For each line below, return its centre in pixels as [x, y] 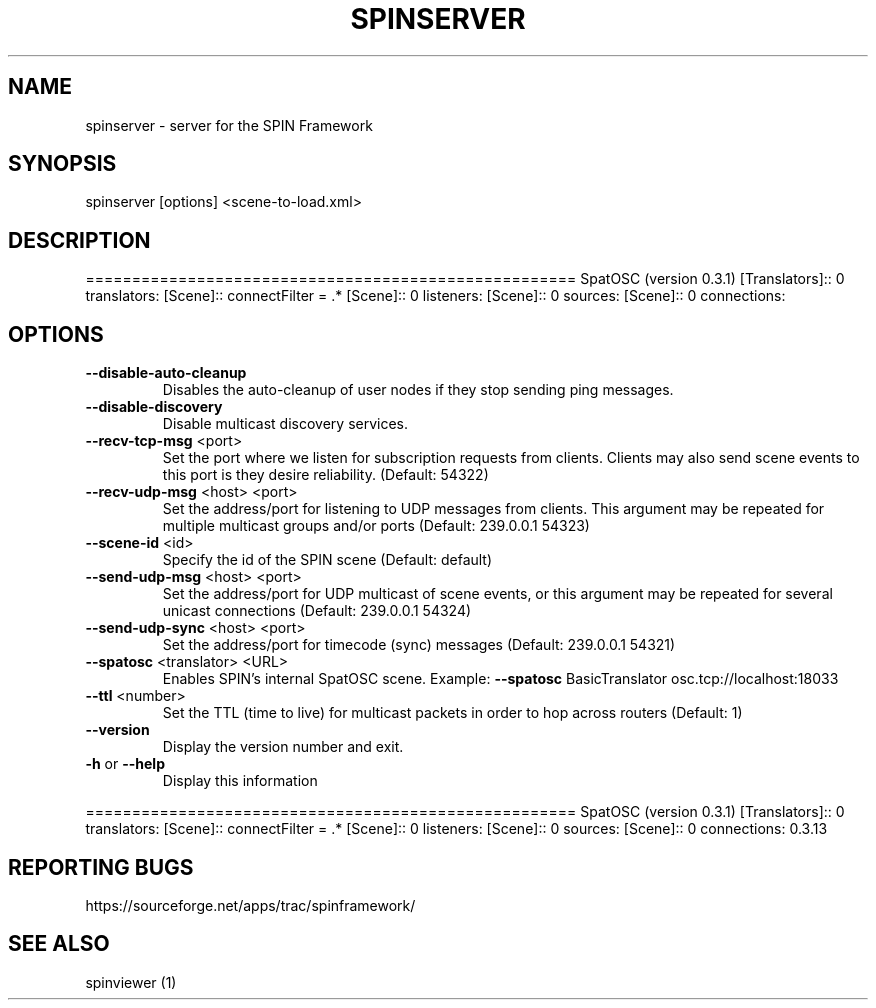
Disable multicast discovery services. [285, 424]
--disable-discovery [154, 407]
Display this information [240, 781]
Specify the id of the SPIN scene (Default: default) [327, 560]
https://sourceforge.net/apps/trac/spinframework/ [250, 905]
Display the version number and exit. [283, 747]
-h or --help [125, 764]
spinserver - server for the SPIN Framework [229, 125]
